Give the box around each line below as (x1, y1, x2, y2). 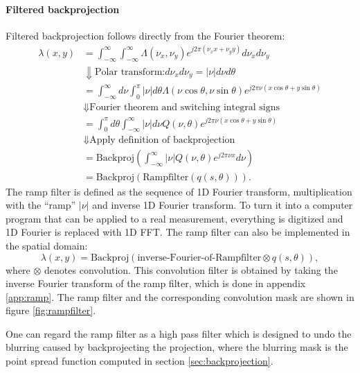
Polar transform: (95, 67, 165, 77)
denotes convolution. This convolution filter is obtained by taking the (44, 262, 338, 277)
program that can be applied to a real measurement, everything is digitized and (6, 211, 343, 225)
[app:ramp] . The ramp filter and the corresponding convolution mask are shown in (6, 289, 354, 304)
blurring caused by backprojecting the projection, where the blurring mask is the (6, 340, 348, 354)
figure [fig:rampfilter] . (6, 303, 96, 318)
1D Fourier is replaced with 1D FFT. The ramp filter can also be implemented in (6, 225, 350, 239)
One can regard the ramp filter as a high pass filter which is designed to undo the (6, 326, 352, 340)
